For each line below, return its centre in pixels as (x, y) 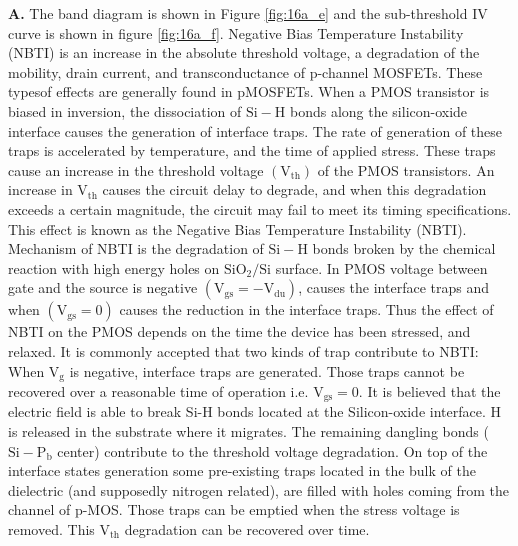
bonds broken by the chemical (404, 248)
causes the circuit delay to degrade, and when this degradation (294, 189)
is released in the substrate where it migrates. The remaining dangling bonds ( (248, 431)
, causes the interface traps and (393, 287)
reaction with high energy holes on (114, 267)
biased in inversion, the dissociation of (125, 110)
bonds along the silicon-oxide (378, 110)
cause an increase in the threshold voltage (136, 169)
